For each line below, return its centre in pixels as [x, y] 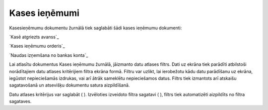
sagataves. [20, 102]
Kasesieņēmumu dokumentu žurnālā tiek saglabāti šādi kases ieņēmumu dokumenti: [96, 28]
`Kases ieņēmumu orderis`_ [37, 46]
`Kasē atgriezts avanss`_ [34, 37]
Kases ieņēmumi [44, 13]
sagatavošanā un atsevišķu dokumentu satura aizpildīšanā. [69, 85]
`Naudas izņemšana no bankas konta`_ [49, 55]
